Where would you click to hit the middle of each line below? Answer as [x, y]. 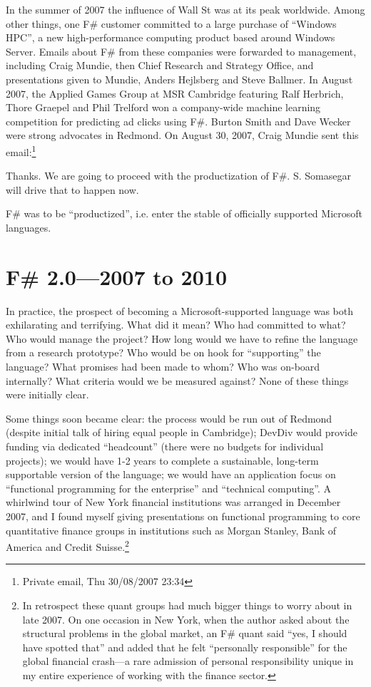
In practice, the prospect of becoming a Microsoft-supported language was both [179, 310]
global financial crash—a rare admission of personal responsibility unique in [188, 661]
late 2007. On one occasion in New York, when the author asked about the [186, 619]
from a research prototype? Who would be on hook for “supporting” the [163, 352]
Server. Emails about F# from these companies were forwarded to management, [181, 51]
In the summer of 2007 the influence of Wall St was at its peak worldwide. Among [185, 9]
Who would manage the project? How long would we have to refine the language [182, 338]
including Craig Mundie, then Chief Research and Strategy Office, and [160, 65]
